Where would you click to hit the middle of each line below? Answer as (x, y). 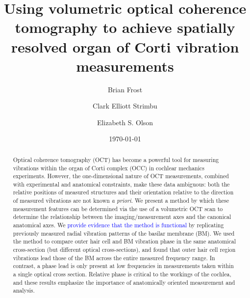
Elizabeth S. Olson (125, 122)
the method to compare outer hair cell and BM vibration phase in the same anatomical (125, 241)
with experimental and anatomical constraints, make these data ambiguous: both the (121, 184)
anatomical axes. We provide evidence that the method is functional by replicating (118, 225)
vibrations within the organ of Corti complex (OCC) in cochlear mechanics (109, 168)
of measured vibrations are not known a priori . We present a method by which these (121, 201)
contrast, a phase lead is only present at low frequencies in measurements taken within (123, 266)
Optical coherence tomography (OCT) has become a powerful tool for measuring (116, 159)
